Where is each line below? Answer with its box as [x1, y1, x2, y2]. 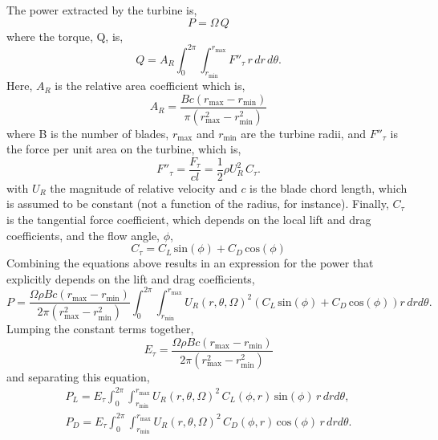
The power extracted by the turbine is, [6, 2, 197, 18]
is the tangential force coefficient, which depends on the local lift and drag [6, 211, 371, 228]
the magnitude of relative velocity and [50, 179, 237, 196]
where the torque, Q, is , [6, 27, 124, 44]
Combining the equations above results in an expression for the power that [6, 255, 374, 271]
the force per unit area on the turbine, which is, [6, 141, 241, 157]
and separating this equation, [6, 368, 150, 385]
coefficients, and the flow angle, [6, 226, 160, 243]
